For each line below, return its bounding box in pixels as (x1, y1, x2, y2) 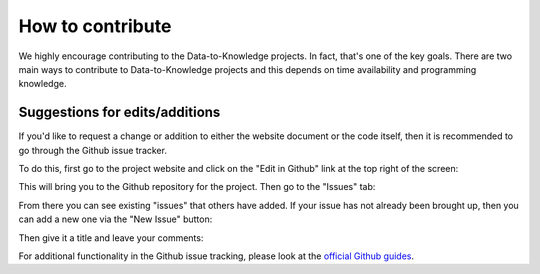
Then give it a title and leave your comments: (18, 231, 204, 244)
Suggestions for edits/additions (18, 104, 221, 121)
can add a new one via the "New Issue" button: (18, 213, 213, 225)
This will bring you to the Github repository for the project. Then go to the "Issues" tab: (18, 181, 376, 193)
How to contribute (18, 15, 172, 37)
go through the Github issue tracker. (18, 144, 167, 156)
